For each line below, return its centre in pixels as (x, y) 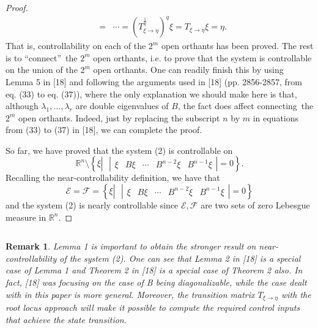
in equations (276, 117)
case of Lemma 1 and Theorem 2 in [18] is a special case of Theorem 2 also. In (154, 270)
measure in (26, 217)
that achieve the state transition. (66, 319)
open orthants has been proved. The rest (237, 46)
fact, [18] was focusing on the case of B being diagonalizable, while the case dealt (156, 282)
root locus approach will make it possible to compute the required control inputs (153, 307)
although (22, 106)
